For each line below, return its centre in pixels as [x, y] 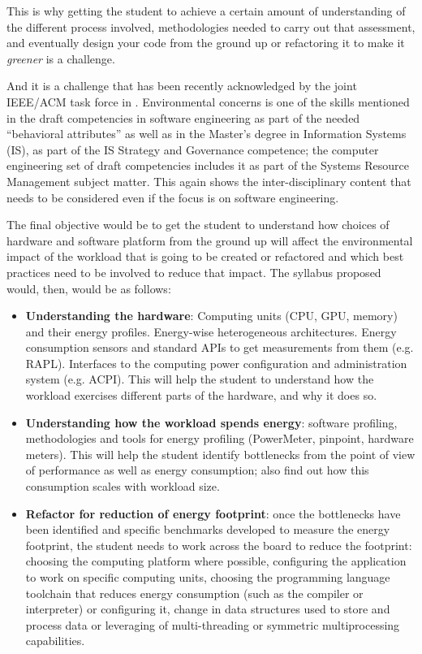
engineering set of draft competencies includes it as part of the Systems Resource [208, 165]
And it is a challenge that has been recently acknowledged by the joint [182, 86]
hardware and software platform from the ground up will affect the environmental [210, 240]
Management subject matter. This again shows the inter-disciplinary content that [209, 181]
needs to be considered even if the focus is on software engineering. [173, 197]
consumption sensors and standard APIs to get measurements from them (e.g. [220, 347]
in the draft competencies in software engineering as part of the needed [183, 117]
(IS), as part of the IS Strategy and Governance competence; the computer [193, 149]
